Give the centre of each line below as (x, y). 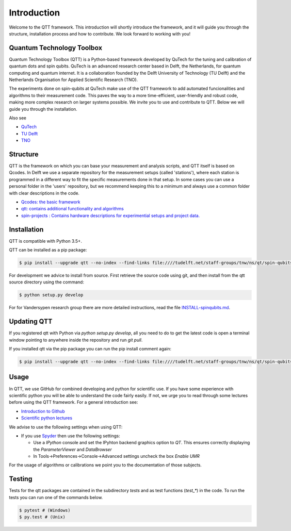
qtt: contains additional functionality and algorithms (72, 209)
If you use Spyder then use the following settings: (71, 436)
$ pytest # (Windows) (45, 510)
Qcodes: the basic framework (51, 202)
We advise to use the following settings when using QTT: (66, 427)
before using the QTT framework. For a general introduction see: (73, 402)
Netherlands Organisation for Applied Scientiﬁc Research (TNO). (73, 80)
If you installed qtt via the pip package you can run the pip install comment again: (90, 349)
